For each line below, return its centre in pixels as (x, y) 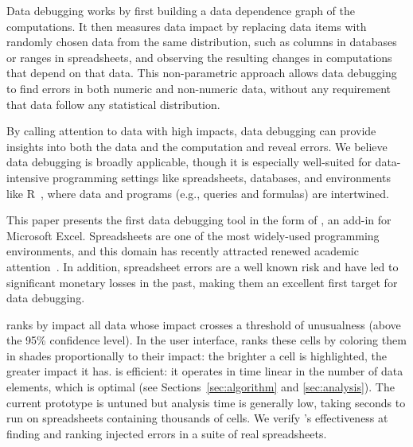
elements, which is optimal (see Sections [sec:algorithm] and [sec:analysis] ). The (201, 387)
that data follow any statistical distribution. (113, 104)
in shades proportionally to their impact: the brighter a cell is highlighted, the (197, 355)
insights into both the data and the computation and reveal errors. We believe (197, 146)
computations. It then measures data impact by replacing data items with (187, 26)
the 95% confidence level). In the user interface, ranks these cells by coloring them (206, 340)
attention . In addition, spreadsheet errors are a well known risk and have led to (203, 266)
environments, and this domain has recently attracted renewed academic (183, 251)
